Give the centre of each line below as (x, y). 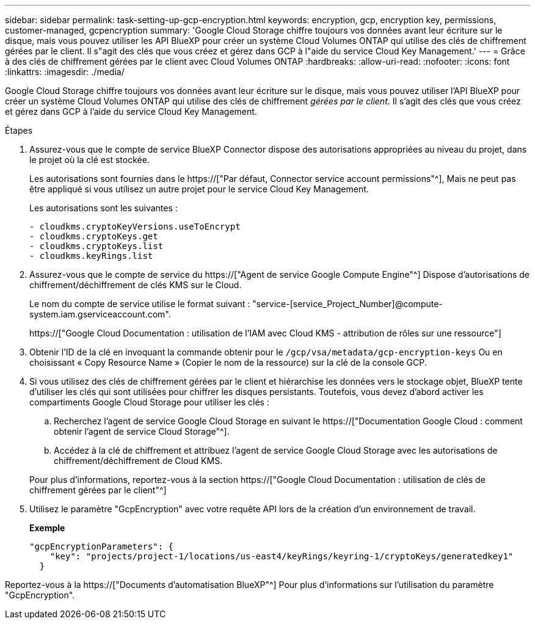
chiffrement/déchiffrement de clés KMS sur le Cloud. (136, 285)
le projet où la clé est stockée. (89, 160)
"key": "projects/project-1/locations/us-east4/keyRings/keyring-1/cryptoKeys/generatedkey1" (282, 556)
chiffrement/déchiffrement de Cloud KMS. (138, 461)
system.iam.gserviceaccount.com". (100, 314)
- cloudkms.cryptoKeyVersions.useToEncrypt (135, 227)
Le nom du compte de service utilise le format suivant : (140, 304)
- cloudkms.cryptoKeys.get (94, 236)
